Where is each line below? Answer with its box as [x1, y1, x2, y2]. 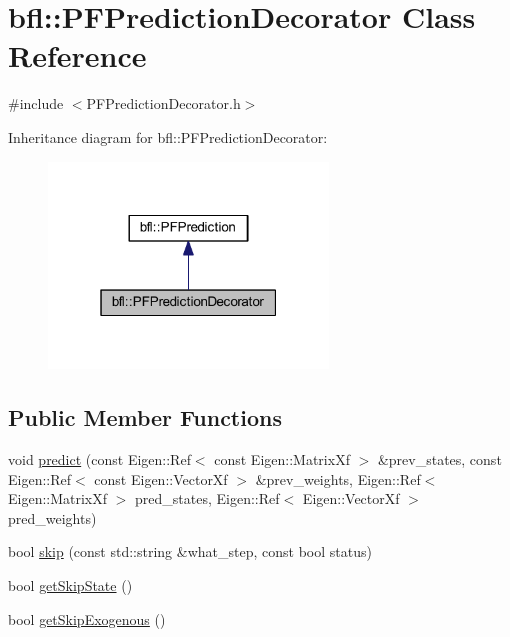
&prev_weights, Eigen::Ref [255, 468, 421, 489]
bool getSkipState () [8, 575, 133, 596]
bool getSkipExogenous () [8, 608, 166, 629]
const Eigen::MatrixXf [214, 449, 350, 470]
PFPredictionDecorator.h [86, 93, 241, 114]
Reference [8, 35, 147, 76]
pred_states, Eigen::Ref [135, 488, 280, 509]
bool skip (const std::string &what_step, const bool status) [8, 541, 372, 562]
